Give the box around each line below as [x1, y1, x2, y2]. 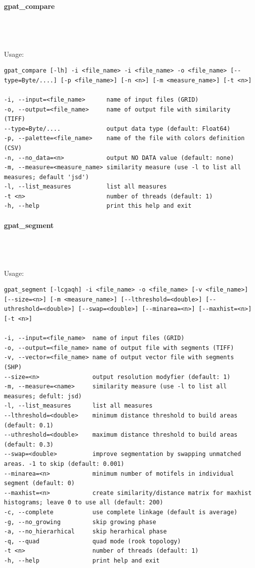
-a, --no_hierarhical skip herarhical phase [4, 528, 167, 535]
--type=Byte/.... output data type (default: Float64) [4, 125, 231, 132]
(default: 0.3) [4, 441, 54, 448]
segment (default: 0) [4, 480, 75, 487]
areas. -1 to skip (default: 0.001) [4, 460, 125, 467]
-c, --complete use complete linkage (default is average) [4, 508, 238, 516]
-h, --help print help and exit [4, 557, 160, 564]
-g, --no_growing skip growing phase [4, 518, 156, 526]
